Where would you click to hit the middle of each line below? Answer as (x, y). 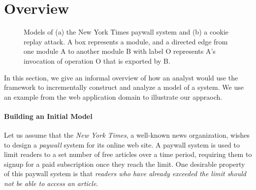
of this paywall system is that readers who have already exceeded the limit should (125, 173)
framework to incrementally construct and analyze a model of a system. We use (124, 87)
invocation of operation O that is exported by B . (97, 60)
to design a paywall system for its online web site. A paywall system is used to (122, 144)
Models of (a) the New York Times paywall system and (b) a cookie (126, 32)
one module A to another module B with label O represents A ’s (120, 51)
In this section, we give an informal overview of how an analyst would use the (121, 77)
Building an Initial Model (48, 116)
